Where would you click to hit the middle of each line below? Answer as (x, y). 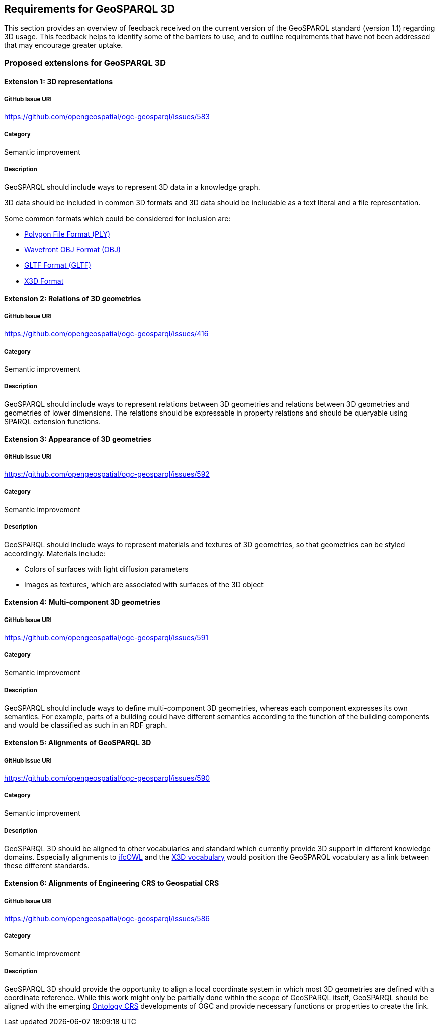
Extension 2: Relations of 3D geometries (73, 299)
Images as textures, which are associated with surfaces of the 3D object (144, 584)
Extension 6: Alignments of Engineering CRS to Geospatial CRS (112, 883)
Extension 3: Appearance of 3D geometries (78, 439)
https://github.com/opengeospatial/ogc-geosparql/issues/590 (107, 778)
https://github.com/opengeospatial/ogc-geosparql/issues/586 (107, 918)
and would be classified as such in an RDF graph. (86, 725)
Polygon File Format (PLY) (67, 234)
